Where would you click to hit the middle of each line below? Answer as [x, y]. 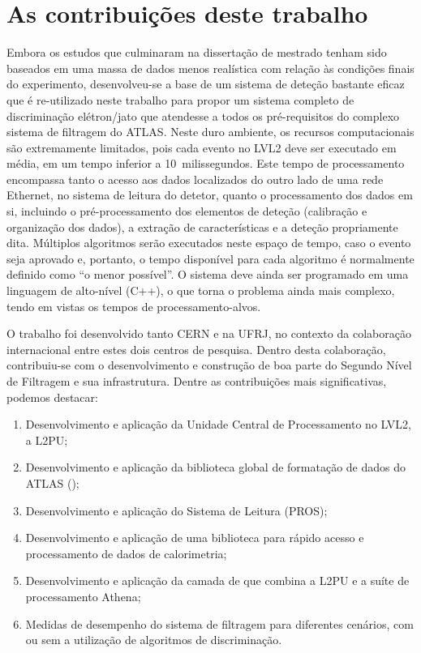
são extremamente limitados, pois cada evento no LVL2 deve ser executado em [202, 147]
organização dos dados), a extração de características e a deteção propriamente [202, 226]
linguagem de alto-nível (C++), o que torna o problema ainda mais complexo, [201, 290]
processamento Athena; [83, 596]
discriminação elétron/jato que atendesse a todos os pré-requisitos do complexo [203, 115]
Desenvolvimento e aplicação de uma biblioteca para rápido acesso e [195, 538]
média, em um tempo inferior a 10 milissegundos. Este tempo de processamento [206, 163]
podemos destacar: [52, 397]
